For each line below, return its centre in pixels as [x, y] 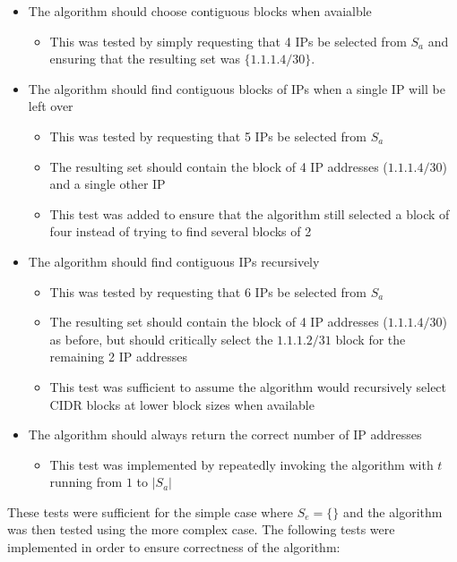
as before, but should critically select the [161, 339]
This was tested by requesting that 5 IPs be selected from [208, 136]
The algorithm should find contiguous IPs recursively [174, 261]
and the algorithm [392, 511]
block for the [371, 339]
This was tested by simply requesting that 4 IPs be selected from [228, 41]
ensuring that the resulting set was [145, 59]
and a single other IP [108, 184]
